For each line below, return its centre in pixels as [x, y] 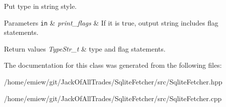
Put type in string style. [41, 6]
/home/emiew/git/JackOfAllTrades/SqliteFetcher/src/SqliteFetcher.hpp [113, 82]
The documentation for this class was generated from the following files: [113, 65]
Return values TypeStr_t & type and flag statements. [85, 48]
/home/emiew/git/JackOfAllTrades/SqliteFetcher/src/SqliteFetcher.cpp [113, 98]
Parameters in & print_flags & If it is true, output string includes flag [111, 22]
